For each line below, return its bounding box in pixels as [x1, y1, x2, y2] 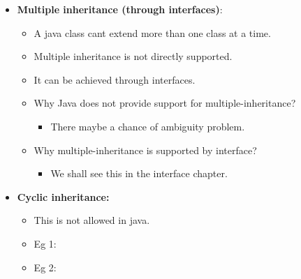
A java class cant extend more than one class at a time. [34, 25, 271, 40]
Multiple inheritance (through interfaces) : [17, 2, 223, 16]
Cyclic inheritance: [17, 189, 110, 204]
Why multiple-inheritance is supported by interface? [34, 142, 257, 157]
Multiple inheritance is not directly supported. [34, 49, 233, 63]
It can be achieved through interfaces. [34, 72, 196, 86]
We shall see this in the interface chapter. [50, 166, 228, 181]
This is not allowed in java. [34, 213, 150, 227]
